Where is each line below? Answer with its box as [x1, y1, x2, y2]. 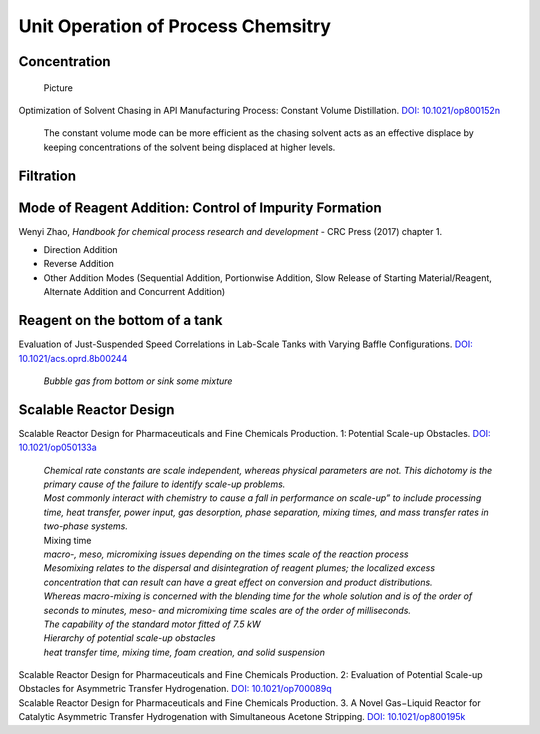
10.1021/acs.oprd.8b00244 [18, 352, 128, 364]
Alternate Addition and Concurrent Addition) [43, 286, 226, 298]
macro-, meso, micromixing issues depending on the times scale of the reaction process [43, 548, 409, 560]
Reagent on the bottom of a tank [18, 312, 223, 329]
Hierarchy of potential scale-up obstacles [43, 632, 216, 644]
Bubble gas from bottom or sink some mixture [43, 375, 233, 387]
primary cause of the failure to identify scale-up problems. [43, 478, 286, 490]
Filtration [18, 167, 77, 184]
